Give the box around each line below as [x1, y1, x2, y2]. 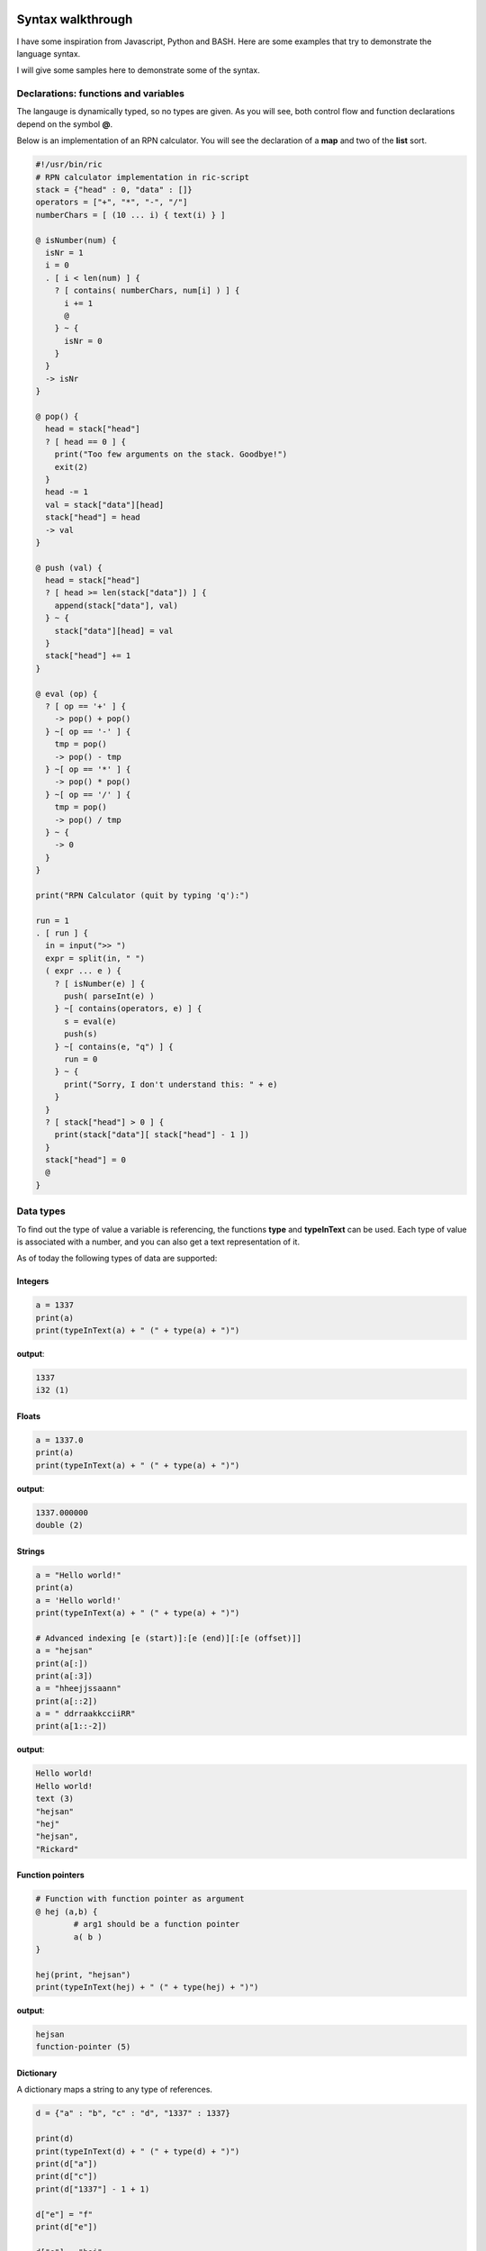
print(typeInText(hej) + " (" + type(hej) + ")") [35, 1982, 259, 1993]
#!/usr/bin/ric [35, 159, 103, 170]
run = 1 [35, 915, 69, 926]
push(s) [64, 1029, 98, 1039]
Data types [16, 1205, 67, 1217]
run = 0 [64, 1053, 98, 1064]
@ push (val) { [35, 563, 103, 573]
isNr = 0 [64, 336, 103, 346]
